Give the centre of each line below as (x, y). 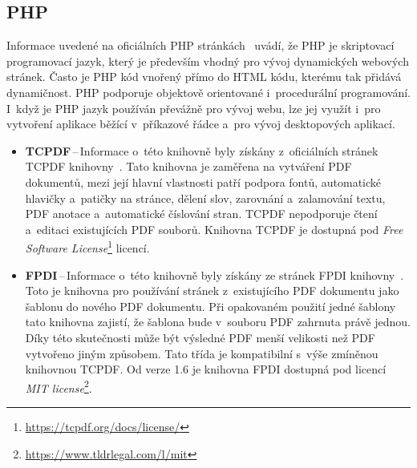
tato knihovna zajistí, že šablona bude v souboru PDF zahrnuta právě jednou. (218, 322)
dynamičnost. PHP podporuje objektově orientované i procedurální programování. (209, 92)
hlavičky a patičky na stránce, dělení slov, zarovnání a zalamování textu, (205, 198)
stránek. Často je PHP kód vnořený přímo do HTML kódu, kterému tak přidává (204, 77)
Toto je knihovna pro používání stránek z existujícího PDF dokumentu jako (212, 290)
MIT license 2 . (59, 386)
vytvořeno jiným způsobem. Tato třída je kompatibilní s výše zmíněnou (202, 353)
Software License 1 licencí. (87, 246)
